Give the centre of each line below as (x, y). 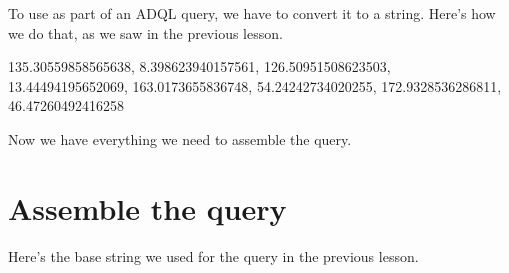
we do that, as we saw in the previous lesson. (145, 32)
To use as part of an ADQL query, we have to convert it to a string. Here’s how (252, 13)
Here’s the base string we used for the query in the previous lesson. (213, 255)
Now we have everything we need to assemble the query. (180, 138)
